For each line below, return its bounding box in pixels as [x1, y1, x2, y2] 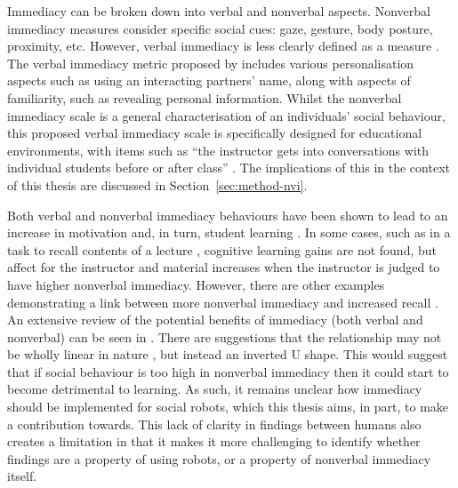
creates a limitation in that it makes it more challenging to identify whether [7, 432, 421, 451]
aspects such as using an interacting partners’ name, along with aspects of [7, 71, 411, 90]
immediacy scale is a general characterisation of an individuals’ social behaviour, [7, 106, 446, 124]
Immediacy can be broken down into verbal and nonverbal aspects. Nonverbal [7, 2, 430, 20]
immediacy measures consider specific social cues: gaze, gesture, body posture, [7, 19, 433, 37]
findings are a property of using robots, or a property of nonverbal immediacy [7, 449, 431, 468]
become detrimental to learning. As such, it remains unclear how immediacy [7, 380, 422, 398]
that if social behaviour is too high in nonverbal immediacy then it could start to [7, 362, 449, 380]
